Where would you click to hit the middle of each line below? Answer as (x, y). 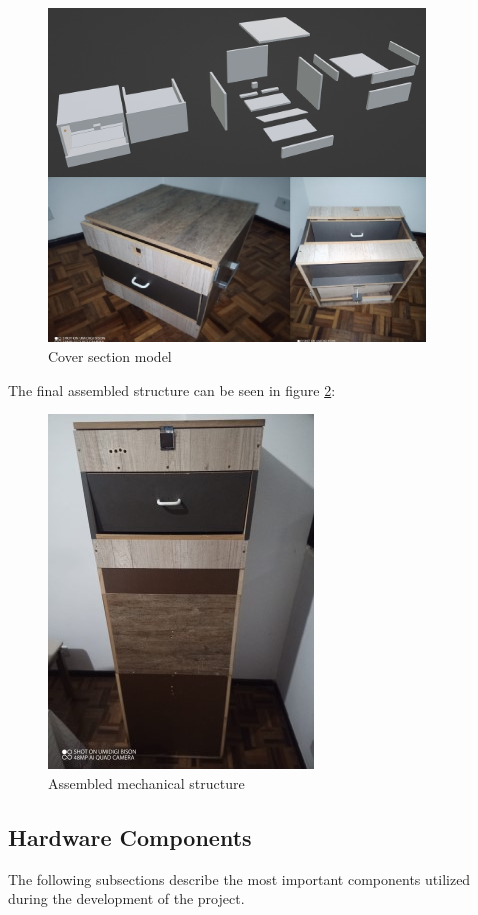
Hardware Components (130, 836)
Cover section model (110, 355)
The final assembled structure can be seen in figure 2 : (172, 389)
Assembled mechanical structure (146, 782)
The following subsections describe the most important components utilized (239, 878)
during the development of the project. (126, 898)
